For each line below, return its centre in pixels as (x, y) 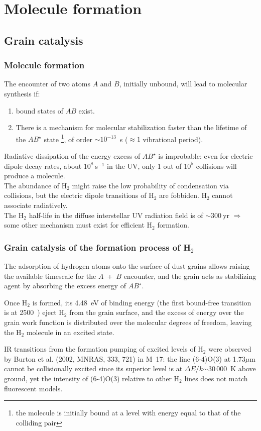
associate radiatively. (36, 205)
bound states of (40, 110)
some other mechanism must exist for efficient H (78, 225)
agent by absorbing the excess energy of (65, 286)
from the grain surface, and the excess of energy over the (157, 312)
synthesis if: (22, 93)
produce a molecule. (35, 176)
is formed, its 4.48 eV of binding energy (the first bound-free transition (142, 302)
